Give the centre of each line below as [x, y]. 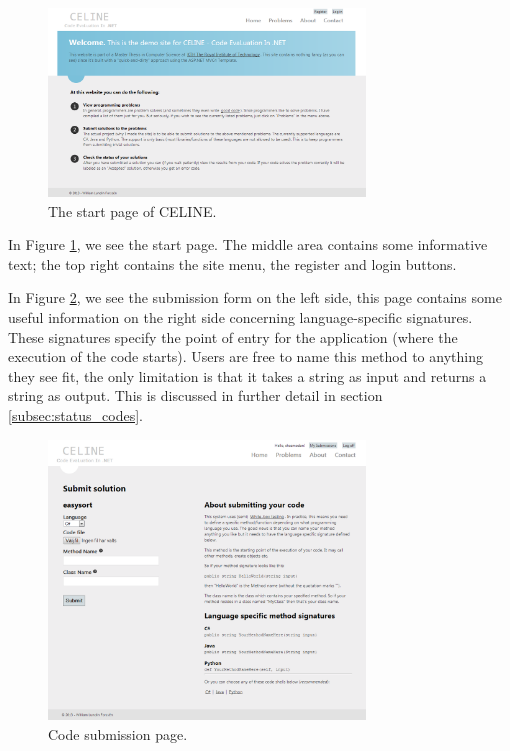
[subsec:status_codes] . [75, 415]
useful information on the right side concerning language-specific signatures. [240, 317]
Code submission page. [118, 733]
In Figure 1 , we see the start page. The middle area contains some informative [248, 244]
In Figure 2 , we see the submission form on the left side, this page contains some [255, 297]
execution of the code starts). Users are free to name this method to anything [245, 356]
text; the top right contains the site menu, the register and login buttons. [232, 263]
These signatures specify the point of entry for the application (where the [233, 336]
